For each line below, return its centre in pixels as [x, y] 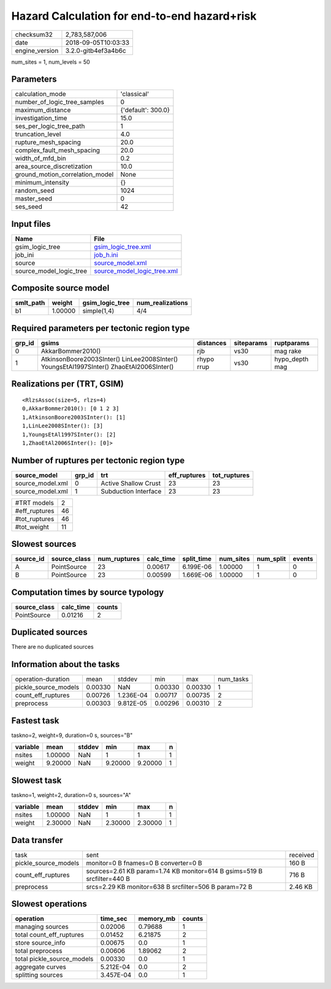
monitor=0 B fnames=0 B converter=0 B [144, 863]
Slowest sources [44, 544]
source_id [30, 559]
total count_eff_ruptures [49, 935]
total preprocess [39, 951]
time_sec [114, 918]
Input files [31, 224]
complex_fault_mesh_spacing [58, 150]
